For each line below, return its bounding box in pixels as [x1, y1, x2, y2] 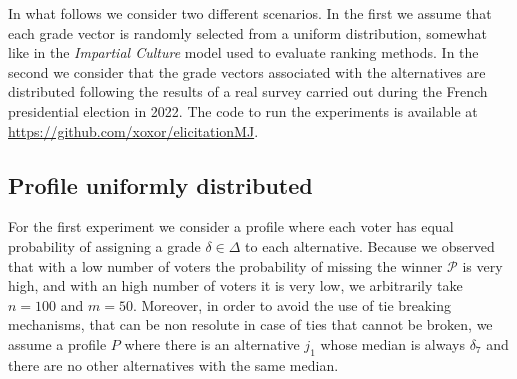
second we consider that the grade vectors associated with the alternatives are [8, 61, 486, 82]
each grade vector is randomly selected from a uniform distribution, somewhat [8, 22, 487, 43]
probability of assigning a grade [8, 235, 201, 256]
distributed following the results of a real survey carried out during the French [8, 81, 488, 102]
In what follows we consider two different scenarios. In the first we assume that [8, 3, 492, 23]
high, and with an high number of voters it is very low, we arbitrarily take [8, 275, 463, 296]
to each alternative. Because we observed [245, 235, 495, 256]
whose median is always [320, 333, 465, 354]
